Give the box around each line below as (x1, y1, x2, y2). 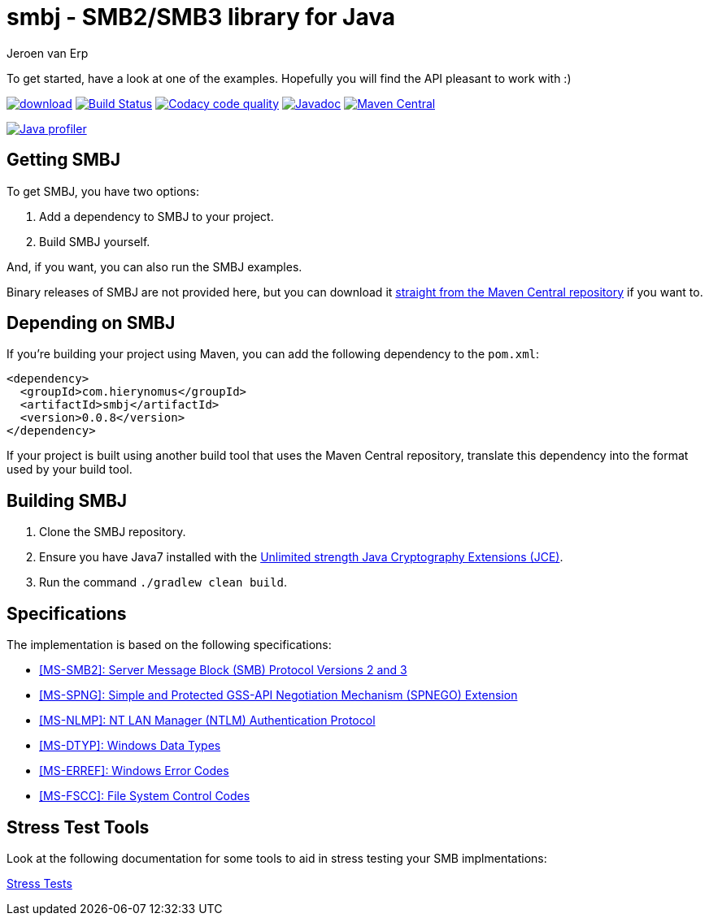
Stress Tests (7, 876, 72, 890)
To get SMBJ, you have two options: (7, 184, 200, 198)
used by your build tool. (7, 462, 133, 477)
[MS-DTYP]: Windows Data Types (39, 738, 221, 753)
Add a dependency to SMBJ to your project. (39, 209, 274, 223)
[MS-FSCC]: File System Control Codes (39, 789, 250, 803)
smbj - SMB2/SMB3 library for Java (7, 3, 396, 31)
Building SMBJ (7, 490, 128, 511)
